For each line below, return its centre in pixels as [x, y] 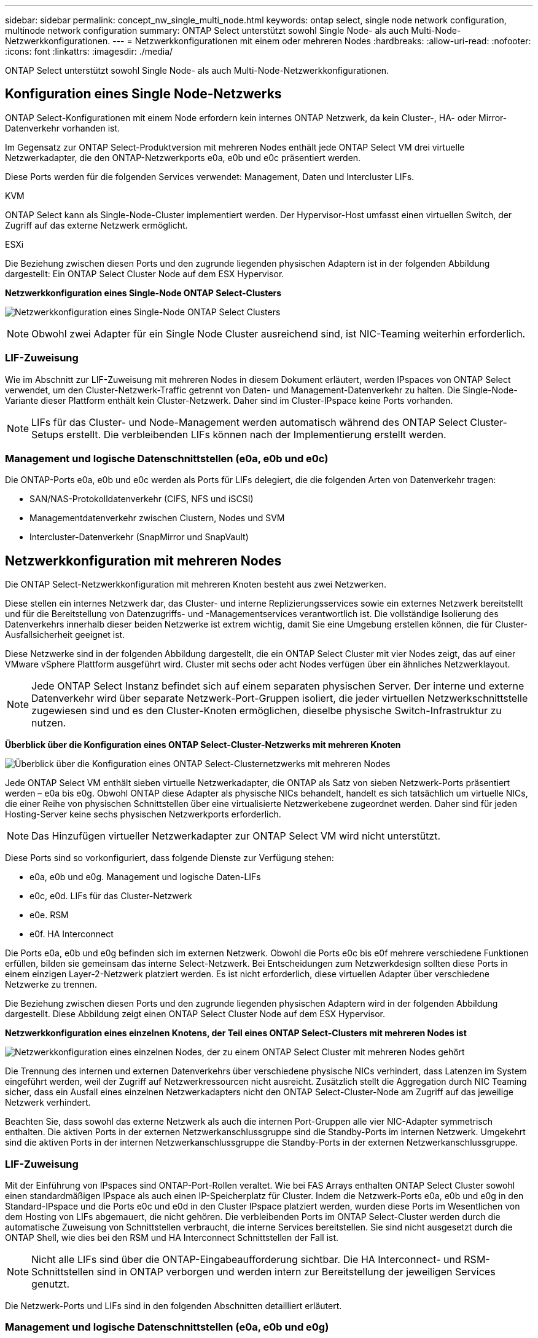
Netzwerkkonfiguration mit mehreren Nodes [143, 561]
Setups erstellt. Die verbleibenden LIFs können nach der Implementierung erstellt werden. [239, 434]
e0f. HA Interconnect [72, 934]
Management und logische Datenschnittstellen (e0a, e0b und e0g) [167, 1327]
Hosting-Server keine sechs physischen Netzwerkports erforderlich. [143, 814]
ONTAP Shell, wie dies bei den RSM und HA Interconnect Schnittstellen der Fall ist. [172, 1237]
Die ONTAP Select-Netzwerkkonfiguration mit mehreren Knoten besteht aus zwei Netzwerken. [196, 584]
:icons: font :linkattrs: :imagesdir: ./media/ [89, 51]
